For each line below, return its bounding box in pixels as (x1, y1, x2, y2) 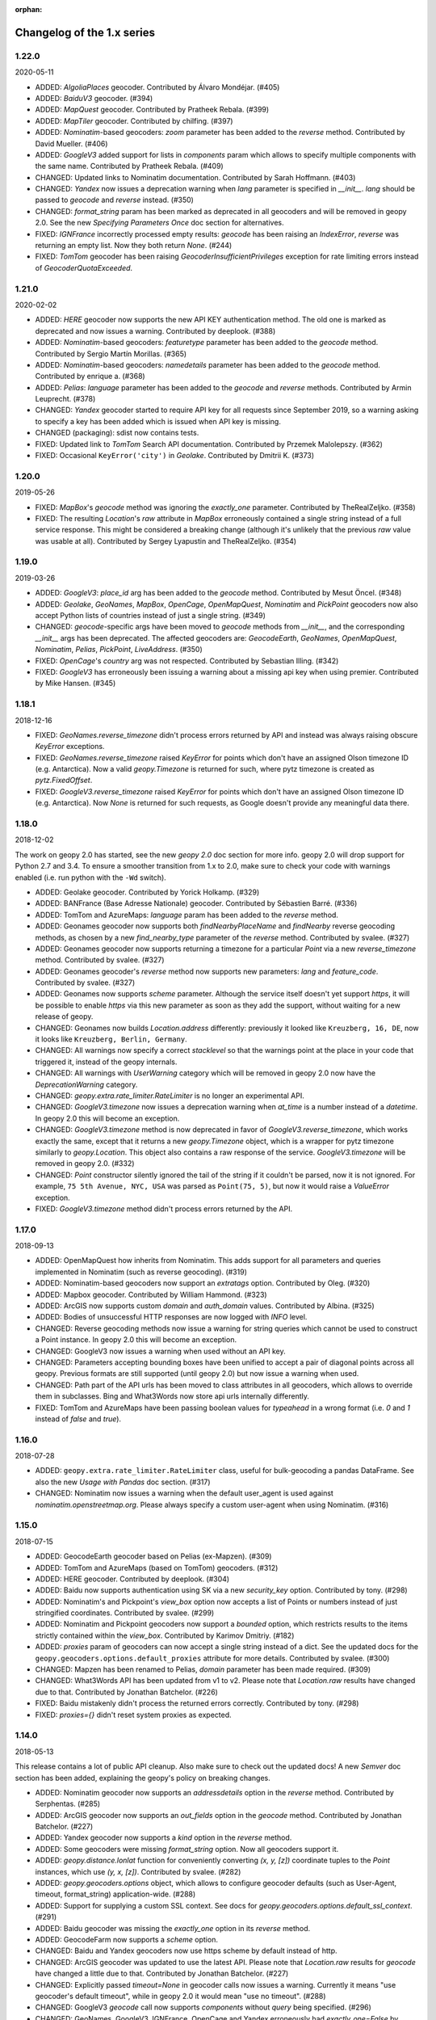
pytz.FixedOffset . (35, 776, 93, 785)
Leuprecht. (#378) (35, 394, 96, 404)
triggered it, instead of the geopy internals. (35, 1057, 178, 1067)
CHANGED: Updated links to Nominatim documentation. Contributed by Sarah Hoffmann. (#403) (35, 172, 356, 182)
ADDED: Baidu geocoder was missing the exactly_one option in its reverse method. (35, 1923, 311, 1933)
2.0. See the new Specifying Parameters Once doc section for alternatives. (35, 218, 284, 228)
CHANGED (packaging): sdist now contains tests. (35, 428, 199, 438)
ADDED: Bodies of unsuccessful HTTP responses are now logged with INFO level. (35, 1312, 308, 1322)
